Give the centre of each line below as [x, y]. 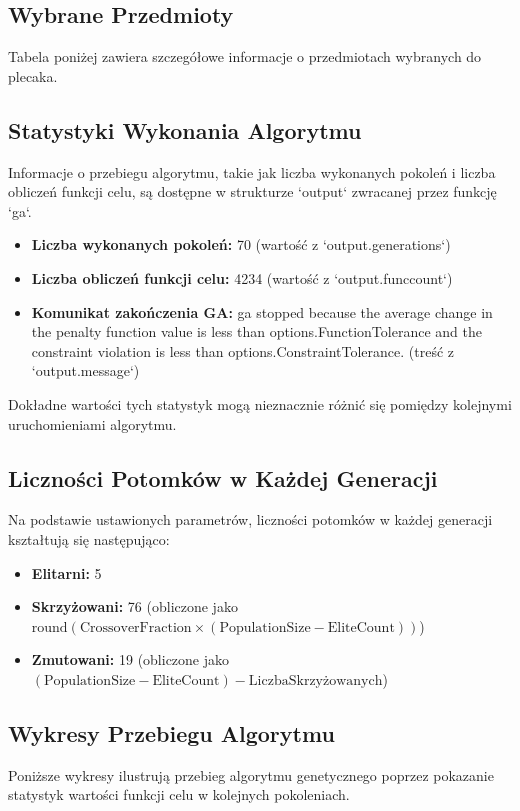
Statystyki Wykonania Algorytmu [185, 129]
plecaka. [33, 75]
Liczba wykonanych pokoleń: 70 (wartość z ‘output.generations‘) [241, 244]
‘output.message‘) [85, 370]
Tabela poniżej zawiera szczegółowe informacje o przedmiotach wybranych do [245, 56]
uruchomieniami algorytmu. [92, 423]
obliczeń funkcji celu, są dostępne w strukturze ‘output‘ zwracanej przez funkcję [252, 191]
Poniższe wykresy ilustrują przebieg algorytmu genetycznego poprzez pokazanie [251, 774]
